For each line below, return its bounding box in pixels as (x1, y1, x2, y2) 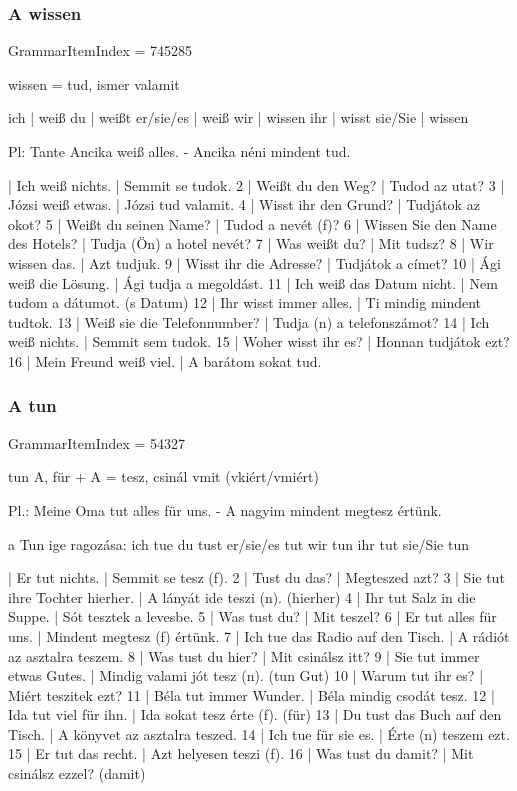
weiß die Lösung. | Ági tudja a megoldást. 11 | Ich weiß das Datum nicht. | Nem (8, 272, 498, 293)
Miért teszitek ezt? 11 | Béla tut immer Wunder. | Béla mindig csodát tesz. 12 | (8, 684, 495, 705)
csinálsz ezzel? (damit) (8, 763, 146, 784)
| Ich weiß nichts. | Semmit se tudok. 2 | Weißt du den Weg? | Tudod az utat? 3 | (8, 174, 505, 195)
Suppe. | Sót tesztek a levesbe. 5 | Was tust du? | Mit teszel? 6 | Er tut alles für (8, 606, 497, 627)
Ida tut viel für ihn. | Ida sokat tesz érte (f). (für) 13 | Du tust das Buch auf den (8, 704, 502, 725)
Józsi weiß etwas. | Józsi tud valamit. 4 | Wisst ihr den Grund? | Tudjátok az (8, 194, 480, 215)
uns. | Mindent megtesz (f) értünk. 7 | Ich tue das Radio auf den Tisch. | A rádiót (8, 625, 510, 646)
